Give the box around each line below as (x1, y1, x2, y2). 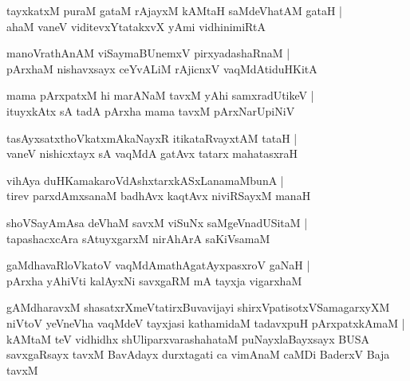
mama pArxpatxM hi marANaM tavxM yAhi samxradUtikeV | (6, 87, 314, 104)
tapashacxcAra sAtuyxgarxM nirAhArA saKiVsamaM (6, 230, 270, 246)
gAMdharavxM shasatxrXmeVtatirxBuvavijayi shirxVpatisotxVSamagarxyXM (6, 299, 390, 316)
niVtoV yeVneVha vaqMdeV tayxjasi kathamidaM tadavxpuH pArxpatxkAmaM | (6, 314, 405, 331)
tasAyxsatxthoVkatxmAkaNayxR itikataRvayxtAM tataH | (6, 129, 298, 146)
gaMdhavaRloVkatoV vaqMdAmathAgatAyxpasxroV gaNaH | (6, 257, 310, 273)
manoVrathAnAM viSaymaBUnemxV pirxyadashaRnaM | (6, 45, 290, 61)
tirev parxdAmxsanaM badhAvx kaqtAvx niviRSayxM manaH (6, 187, 311, 204)
